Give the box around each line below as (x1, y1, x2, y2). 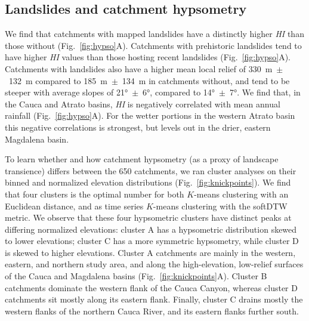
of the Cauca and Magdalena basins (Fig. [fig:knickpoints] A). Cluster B (5, 270, 267, 282)
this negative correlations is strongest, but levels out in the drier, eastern (5, 121, 271, 133)
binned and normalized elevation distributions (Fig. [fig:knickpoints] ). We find (5, 176, 291, 189)
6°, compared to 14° (143, 86, 215, 98)
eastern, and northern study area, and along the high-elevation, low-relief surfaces (5, 258, 304, 270)
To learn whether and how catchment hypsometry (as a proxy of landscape (5, 153, 279, 165)
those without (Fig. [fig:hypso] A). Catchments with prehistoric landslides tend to (5, 39, 302, 51)
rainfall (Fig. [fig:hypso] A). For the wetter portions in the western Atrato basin (5, 109, 295, 122)
